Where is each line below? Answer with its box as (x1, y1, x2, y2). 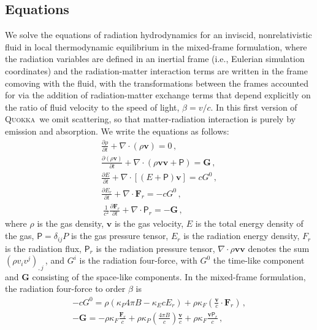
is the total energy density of (195, 217, 304, 230)
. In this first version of (210, 100, 297, 113)
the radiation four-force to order (5, 282, 126, 295)
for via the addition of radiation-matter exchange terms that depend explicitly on (5, 88, 311, 101)
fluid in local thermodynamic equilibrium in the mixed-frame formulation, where (5, 40, 307, 53)
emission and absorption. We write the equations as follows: (5, 124, 229, 137)
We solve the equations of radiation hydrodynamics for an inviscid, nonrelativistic (5, 28, 312, 41)
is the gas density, (37, 217, 104, 230)
